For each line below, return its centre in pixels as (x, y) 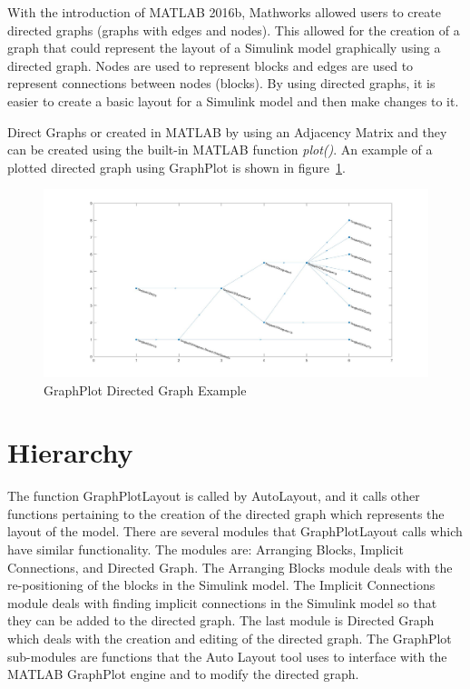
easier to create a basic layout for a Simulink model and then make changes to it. (233, 100)
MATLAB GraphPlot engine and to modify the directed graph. (183, 674)
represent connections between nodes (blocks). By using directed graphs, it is (221, 83)
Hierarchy (70, 452)
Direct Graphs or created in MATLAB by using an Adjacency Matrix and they (227, 131)
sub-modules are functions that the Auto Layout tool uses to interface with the (227, 656)
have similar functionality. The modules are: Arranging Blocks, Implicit (206, 549)
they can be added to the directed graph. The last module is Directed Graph (221, 620)
